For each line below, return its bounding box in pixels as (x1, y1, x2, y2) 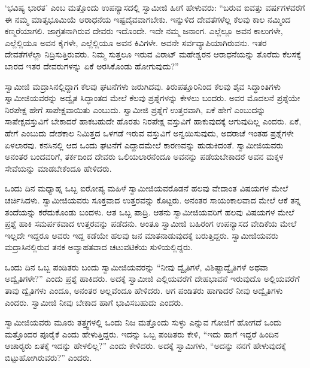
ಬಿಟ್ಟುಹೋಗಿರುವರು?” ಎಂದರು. (5, 351, 92, 364)
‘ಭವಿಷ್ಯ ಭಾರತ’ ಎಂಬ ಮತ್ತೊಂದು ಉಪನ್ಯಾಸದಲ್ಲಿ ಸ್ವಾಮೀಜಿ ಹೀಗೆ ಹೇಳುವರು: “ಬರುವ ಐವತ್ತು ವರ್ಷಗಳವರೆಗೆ (5, 1, 305, 13)
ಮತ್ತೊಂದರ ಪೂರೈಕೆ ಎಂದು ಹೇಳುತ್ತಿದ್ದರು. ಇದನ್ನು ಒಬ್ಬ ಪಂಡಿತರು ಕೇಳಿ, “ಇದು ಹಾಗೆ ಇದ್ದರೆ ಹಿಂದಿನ (5, 327, 279, 340)
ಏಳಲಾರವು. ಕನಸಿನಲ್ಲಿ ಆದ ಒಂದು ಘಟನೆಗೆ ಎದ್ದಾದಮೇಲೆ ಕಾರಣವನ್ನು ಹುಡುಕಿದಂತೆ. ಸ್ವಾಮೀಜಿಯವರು (5, 138, 284, 151)
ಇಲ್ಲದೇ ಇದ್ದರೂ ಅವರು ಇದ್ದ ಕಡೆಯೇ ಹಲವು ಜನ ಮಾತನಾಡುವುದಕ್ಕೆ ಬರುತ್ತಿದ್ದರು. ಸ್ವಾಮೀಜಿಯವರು (5, 229, 278, 241)
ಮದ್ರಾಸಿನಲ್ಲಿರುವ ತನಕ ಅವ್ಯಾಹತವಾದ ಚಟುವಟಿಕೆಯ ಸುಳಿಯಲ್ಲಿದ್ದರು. (5, 241, 193, 253)
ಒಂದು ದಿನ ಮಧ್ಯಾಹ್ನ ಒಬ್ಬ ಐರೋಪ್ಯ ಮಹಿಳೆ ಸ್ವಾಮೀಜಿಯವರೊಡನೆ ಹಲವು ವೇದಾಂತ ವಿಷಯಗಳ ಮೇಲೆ (5, 182, 288, 194)
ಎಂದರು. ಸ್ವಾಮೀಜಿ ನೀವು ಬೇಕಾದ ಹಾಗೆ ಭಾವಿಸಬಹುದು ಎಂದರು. (5, 296, 184, 308)
